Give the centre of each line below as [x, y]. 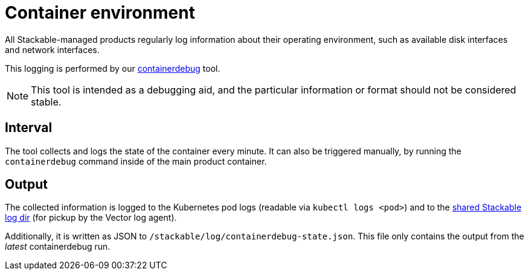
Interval [29, 128]
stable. [46, 102]
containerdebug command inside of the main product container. [136, 161]
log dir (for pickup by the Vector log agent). [91, 218]
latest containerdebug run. [58, 247]
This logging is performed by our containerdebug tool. [113, 68]
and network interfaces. [52, 49]
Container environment [100, 13]
